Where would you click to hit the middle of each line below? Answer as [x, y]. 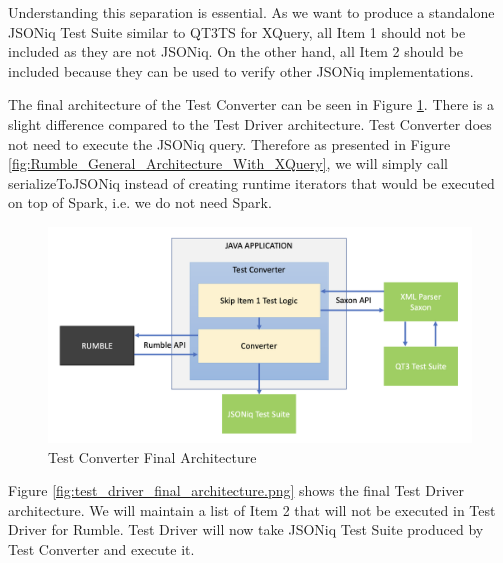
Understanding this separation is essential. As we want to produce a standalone [251, 12]
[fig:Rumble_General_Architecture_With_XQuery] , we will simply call [228, 163]
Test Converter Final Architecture [152, 456]
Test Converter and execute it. [101, 549]
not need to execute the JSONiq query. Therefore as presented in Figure [229, 143]
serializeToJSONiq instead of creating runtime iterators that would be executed [251, 182]
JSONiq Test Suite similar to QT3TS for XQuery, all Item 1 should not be [237, 31]
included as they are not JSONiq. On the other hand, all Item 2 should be [236, 51]
